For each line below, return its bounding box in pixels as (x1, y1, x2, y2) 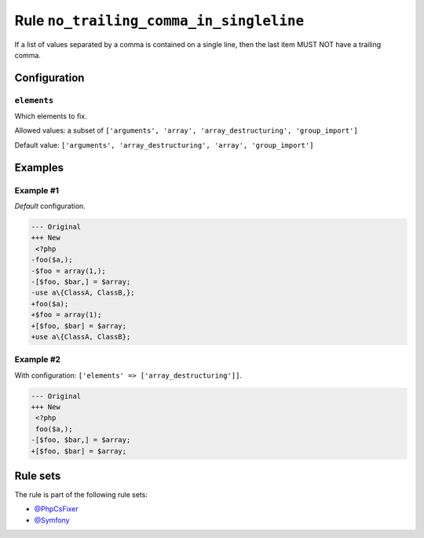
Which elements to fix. (14, 112, 87, 121)
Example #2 (14, 354, 61, 365)
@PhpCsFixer (34, 504, 79, 514)
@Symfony (34, 515, 70, 525)
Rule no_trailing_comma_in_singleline (14, 12, 305, 29)
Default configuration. (14, 201, 86, 211)
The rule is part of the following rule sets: (14, 490, 148, 500)
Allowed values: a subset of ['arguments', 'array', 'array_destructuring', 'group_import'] (14, 126, 359, 135)
